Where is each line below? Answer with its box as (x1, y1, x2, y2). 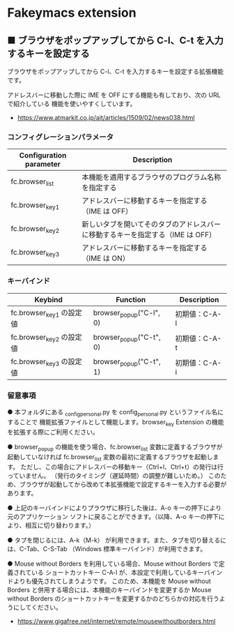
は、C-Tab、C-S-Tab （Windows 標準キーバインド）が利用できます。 (7, 544, 207, 552)
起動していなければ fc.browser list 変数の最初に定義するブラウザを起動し (7, 452, 213, 462)
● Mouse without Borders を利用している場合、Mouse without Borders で (7, 559, 219, 568)
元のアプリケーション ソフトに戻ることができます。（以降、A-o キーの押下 (7, 512, 219, 520)
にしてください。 (13, 603, 63, 611)
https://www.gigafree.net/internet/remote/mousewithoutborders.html (17, 617, 216, 625)
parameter (25, 159, 61, 169)
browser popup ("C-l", (93, 308, 160, 319)
